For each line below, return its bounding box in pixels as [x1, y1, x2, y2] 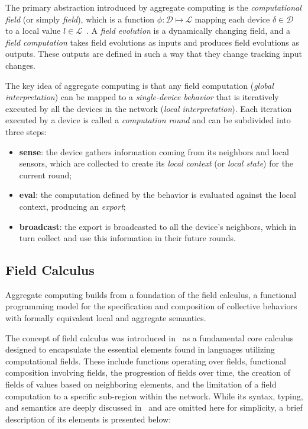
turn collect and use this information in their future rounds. [19, 232, 236, 244]
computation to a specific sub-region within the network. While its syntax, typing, [5, 389, 303, 402]
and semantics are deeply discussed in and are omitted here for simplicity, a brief [5, 401, 303, 414]
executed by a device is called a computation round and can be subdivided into [5, 114, 291, 126]
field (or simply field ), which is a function [5, 12, 155, 25]
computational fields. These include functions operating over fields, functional [5, 354, 286, 367]
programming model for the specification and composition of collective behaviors [5, 300, 297, 312]
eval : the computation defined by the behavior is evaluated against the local [19, 188, 296, 201]
